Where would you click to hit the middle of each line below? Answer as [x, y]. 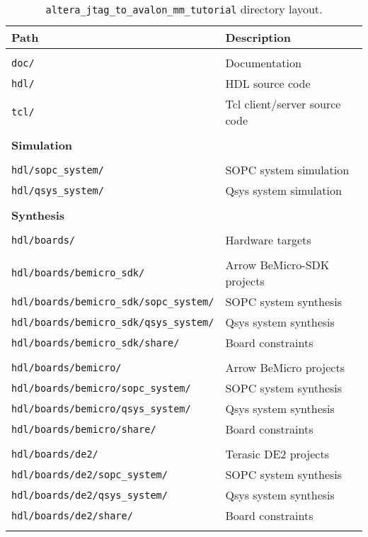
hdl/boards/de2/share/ [72, 515]
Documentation [263, 63]
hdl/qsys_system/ [58, 190]
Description [258, 37]
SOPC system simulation [287, 170]
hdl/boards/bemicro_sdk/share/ [96, 343]
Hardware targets [268, 240]
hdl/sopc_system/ [58, 170]
